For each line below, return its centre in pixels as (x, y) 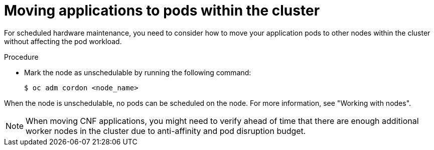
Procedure (21, 57)
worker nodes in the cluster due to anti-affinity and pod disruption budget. (166, 131)
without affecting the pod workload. (63, 41)
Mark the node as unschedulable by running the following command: (138, 72)
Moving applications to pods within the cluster (162, 11)
